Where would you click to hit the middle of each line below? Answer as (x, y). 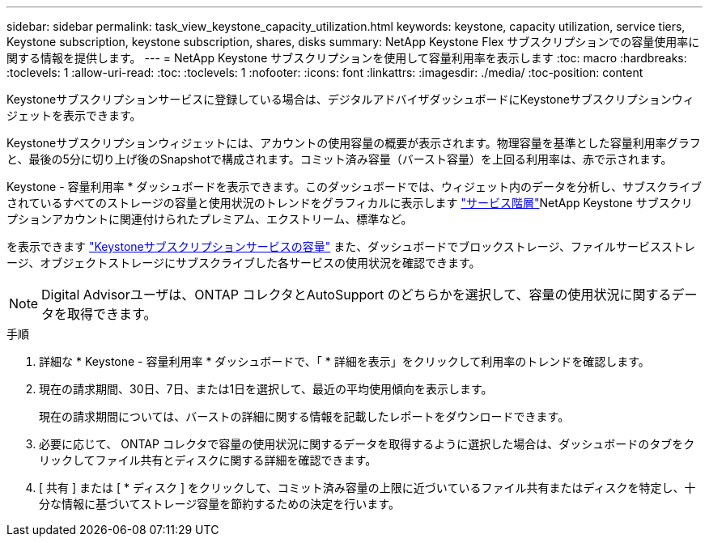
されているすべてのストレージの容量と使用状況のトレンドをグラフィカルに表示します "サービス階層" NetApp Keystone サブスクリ (350, 203)
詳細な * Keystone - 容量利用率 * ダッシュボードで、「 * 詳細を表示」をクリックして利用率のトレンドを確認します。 (344, 361)
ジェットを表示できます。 (74, 115)
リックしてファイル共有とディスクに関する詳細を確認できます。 (208, 460)
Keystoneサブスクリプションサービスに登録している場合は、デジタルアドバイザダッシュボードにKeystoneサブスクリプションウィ (350, 99)
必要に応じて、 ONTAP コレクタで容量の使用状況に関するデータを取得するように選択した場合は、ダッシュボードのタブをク (367, 444)
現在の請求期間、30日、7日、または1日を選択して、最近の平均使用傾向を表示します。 (266, 389)
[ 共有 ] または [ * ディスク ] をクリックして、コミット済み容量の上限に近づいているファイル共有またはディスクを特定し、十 (367, 488)
